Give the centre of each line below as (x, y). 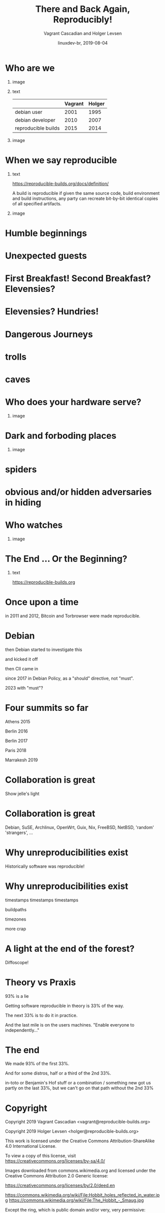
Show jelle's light (22, 793)
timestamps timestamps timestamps (42, 900)
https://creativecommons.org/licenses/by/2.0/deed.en (60, 1185)
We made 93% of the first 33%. (37, 1064)
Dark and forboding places (61, 436)
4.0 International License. (31, 1146)
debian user (29, 112)
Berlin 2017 (16, 741)
